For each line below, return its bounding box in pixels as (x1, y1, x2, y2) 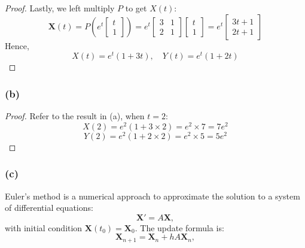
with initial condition (5, 221, 83, 234)
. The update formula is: (135, 221, 224, 234)
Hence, (5, 39, 29, 52)
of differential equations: (5, 201, 93, 214)
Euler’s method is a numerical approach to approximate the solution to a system (5, 189, 300, 202)
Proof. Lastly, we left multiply (5, 2, 115, 14)
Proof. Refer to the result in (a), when (5, 110, 145, 122)
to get (125, 2, 147, 14)
